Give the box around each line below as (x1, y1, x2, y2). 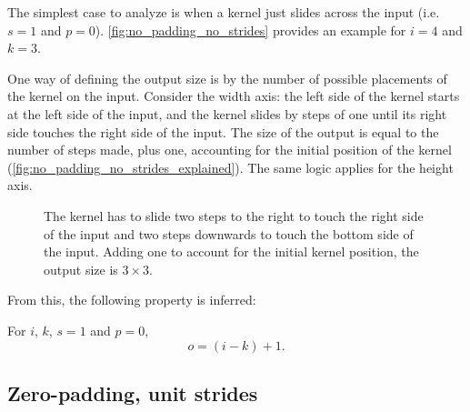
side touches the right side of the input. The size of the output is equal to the (7, 122, 439, 141)
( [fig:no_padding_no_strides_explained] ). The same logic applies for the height (7, 157, 454, 176)
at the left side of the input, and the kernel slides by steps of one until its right (7, 104, 447, 123)
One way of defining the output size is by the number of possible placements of (7, 68, 447, 87)
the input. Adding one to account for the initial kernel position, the (44, 242, 419, 261)
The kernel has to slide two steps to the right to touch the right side (44, 206, 424, 225)
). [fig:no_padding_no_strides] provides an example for (95, 20, 406, 39)
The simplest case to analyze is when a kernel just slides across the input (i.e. (7, 3, 440, 21)
